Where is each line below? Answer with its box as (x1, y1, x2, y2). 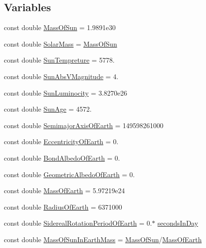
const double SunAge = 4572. (4, 104, 92, 114)
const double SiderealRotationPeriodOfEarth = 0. (4, 218, 152, 228)
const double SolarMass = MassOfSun (4, 38, 117, 49)
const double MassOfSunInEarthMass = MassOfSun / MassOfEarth (4, 234, 202, 244)
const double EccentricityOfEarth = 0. (4, 136, 119, 147)
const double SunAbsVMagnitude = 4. (4, 71, 119, 81)
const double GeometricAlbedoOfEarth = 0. (4, 169, 135, 179)
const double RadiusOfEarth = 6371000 (4, 201, 122, 212)
